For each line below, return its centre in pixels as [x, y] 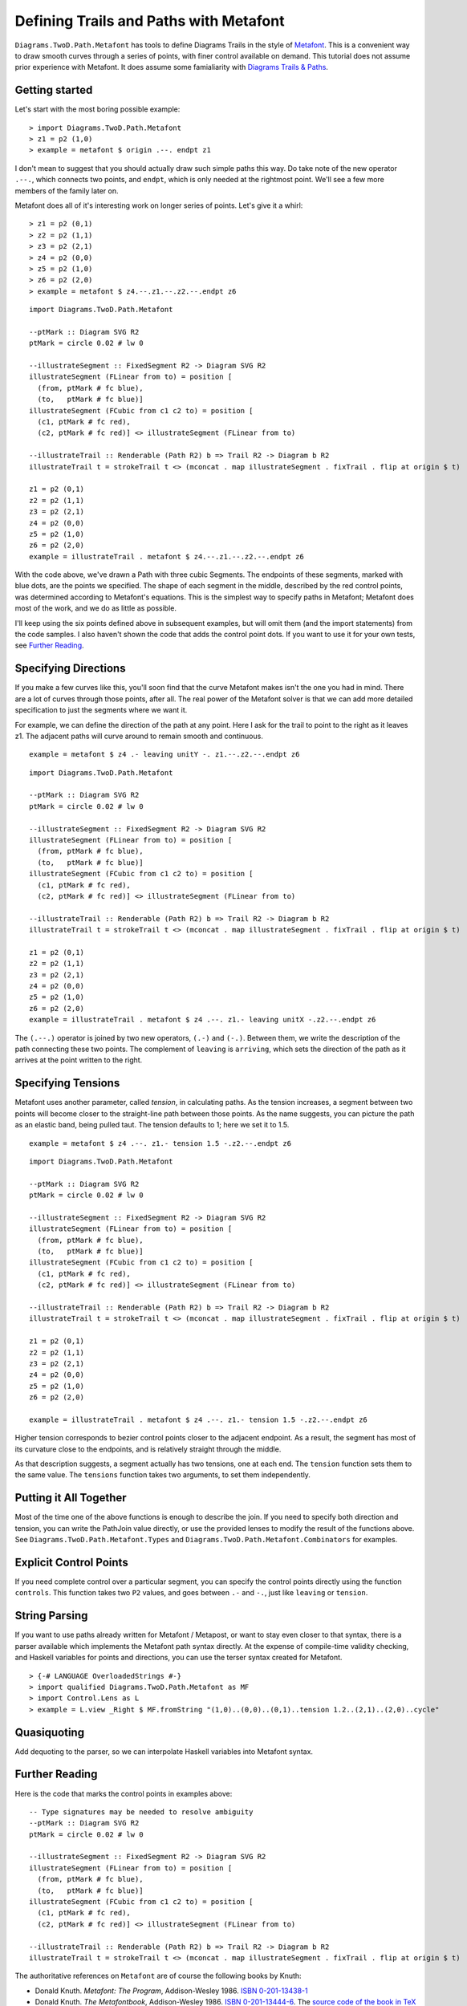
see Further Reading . [49, 645]
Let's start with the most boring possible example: [97, 109]
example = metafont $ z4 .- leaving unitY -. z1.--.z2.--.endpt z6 [164, 755]
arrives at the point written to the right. [79, 1060]
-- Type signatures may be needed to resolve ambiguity [141, 1812]
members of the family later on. [67, 191]
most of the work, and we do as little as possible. [95, 608]
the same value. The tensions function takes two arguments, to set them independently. [162, 1475]
